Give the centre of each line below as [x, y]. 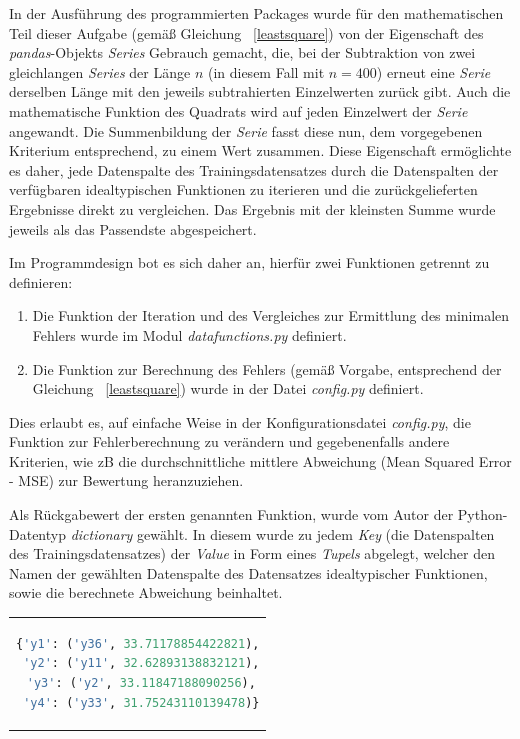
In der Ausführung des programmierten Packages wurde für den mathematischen [256, 13]
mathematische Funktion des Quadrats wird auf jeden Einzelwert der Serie [238, 110]
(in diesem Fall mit [266, 71]
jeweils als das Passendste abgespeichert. [133, 228]
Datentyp [37, 533]
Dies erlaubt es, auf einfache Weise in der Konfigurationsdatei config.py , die [240, 421]
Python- [482, 514]
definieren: [41, 281]
